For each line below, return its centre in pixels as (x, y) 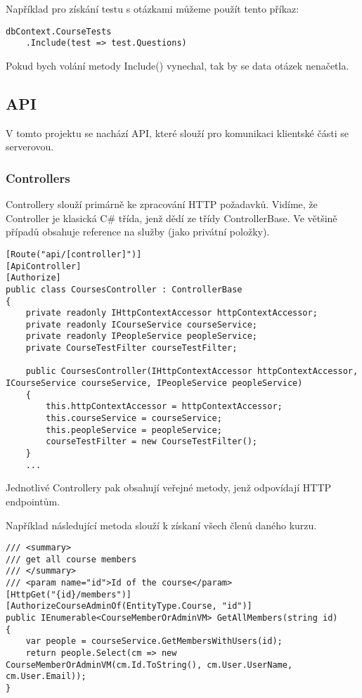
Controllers (38, 177)
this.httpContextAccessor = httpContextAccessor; (164, 407)
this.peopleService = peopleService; (134, 430)
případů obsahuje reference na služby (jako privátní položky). (138, 232)
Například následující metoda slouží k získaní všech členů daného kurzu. (161, 525)
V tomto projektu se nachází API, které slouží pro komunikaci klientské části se (177, 133)
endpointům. (33, 501)
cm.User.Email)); (46, 677)
